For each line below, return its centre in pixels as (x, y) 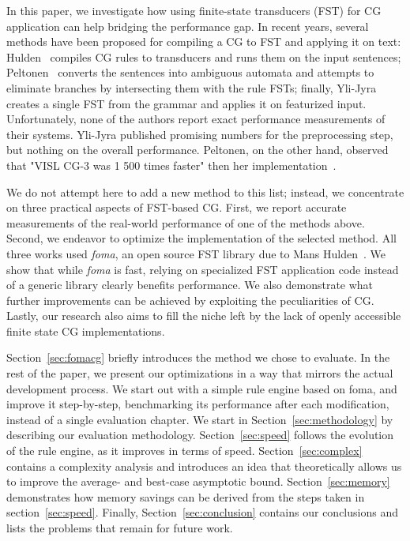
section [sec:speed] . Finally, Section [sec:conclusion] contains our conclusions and (202, 512)
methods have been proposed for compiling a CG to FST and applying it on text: (204, 41)
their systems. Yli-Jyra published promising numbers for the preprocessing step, (200, 134)
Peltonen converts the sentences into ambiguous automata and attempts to (190, 72)
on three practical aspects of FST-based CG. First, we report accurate (177, 207)
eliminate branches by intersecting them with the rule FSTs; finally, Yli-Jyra (192, 87)
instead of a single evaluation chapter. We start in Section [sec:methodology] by (200, 419)
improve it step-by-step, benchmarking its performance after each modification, (198, 404)
